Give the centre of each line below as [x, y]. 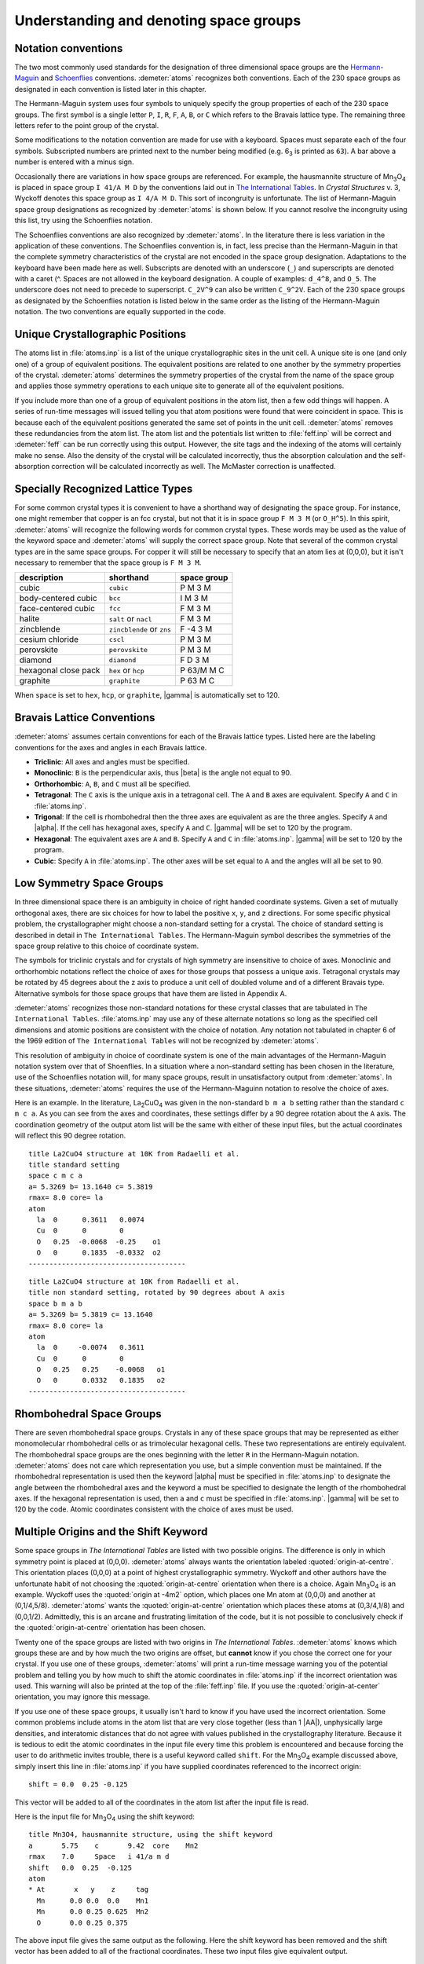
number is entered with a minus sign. [74, 162]
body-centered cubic [58, 599]
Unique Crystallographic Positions [100, 334]
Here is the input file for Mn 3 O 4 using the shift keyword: [105, 1817]
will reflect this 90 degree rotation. [70, 1136]
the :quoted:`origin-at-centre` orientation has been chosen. [110, 1628]
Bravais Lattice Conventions [85, 718]
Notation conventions [69, 48]
